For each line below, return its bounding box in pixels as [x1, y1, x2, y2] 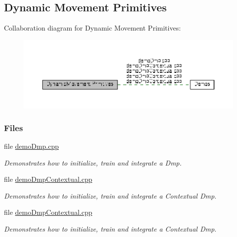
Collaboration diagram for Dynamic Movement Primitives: [4, 23, 181, 33]
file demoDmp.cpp [4, 141, 59, 151]
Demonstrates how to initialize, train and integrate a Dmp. [4, 157, 182, 168]
